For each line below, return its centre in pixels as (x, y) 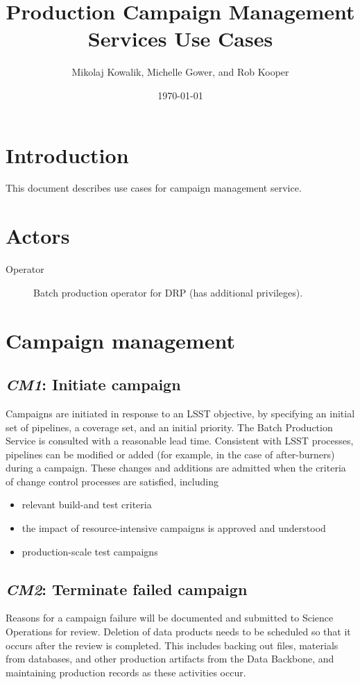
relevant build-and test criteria (87, 504)
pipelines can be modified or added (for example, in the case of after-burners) (170, 454)
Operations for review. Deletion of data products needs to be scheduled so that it (178, 632)
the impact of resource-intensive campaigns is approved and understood (174, 528)
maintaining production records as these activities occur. (126, 672)
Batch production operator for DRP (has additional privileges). (168, 292)
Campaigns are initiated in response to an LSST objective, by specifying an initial (180, 413)
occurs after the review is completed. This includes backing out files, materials (172, 645)
